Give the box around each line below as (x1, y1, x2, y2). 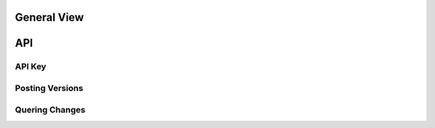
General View (14, 10, 85, 24)
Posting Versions (14, 82, 84, 93)
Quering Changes (14, 104, 86, 115)
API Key (14, 61, 47, 72)
